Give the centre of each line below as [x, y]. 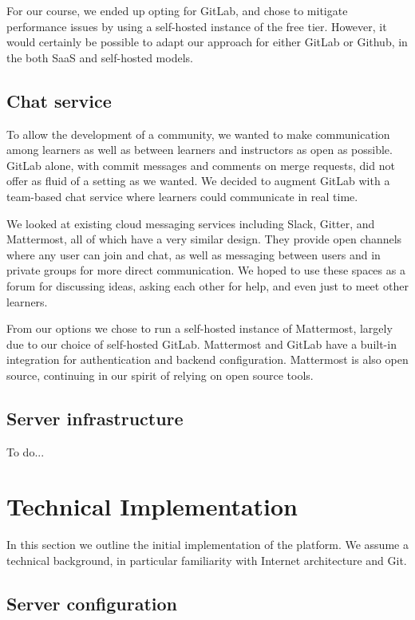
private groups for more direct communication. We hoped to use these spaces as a [206, 270]
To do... [26, 451]
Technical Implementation [152, 506]
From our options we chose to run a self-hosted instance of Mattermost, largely [200, 328]
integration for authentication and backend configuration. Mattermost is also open [207, 359]
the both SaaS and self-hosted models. [100, 57]
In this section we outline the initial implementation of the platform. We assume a [207, 545]
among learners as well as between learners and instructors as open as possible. [200, 150]
